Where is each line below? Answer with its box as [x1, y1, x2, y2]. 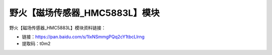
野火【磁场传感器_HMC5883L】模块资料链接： [9, 25, 106, 31]
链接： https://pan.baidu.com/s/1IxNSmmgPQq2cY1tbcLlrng [22, 34, 145, 40]
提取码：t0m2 [22, 41, 51, 47]
